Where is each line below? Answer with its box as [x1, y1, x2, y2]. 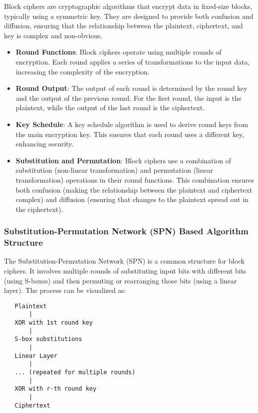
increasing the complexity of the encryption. [15, 66, 150, 76]
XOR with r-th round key [14, 385, 97, 393]
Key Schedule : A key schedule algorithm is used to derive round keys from [15, 119, 248, 129]
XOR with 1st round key [14, 319, 93, 327]
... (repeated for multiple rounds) [14, 369, 135, 376]
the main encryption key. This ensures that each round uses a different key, [15, 129, 244, 139]
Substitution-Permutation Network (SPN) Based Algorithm [4, 225, 249, 237]
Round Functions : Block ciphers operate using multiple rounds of [15, 47, 222, 57]
